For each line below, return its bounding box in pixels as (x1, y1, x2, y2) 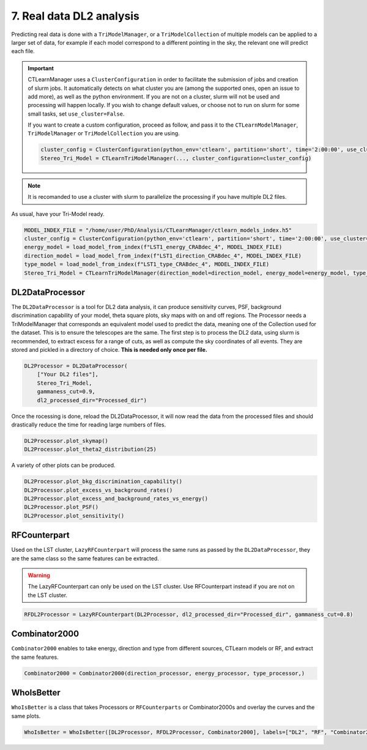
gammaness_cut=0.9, (37, 388, 96, 395)
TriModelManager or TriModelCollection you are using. (28, 130, 180, 137)
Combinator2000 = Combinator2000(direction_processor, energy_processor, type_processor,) (24, 670, 305, 677)
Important (28, 64, 54, 72)
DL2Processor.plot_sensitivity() (24, 512, 125, 519)
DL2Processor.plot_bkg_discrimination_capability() (24, 478, 183, 485)
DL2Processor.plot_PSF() (24, 503, 99, 511)
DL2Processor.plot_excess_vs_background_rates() (24, 486, 173, 494)
